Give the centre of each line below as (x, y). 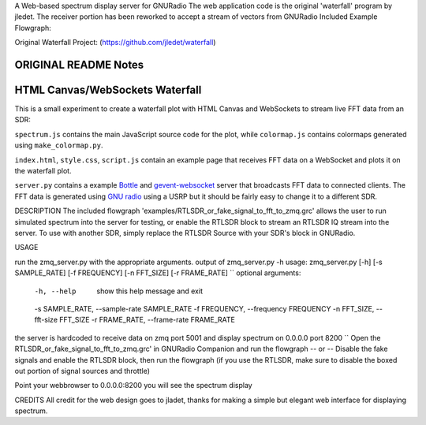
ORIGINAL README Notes (79, 64)
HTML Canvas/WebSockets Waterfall (108, 90)
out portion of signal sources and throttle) (82, 371)
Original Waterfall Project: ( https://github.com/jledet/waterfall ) (115, 43)
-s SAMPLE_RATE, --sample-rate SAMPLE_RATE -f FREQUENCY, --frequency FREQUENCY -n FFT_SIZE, (204, 308)
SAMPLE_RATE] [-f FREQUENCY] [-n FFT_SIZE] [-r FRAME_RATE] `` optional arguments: (158, 273)
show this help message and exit (149, 291)
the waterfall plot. (43, 171)
